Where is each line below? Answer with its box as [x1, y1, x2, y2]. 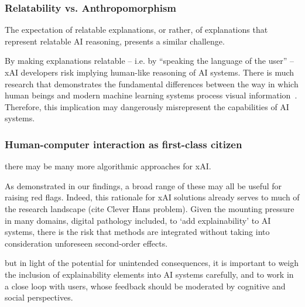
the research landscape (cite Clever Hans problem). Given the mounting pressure [5, 202, 294, 214]
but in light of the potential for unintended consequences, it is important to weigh [5, 257, 299, 269]
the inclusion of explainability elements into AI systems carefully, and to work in [5, 268, 294, 280]
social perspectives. [5, 291, 73, 303]
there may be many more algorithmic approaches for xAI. [5, 160, 211, 172]
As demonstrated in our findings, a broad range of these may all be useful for [5, 179, 282, 192]
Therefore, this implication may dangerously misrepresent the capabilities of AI [5, 100, 289, 112]
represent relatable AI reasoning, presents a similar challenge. [5, 35, 225, 47]
